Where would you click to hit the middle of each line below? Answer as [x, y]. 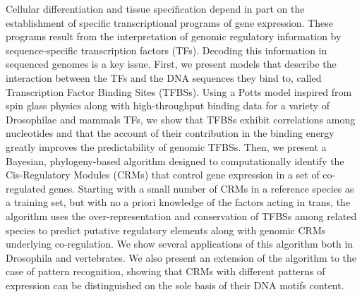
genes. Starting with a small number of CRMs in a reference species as [201, 188]
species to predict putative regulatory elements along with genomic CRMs [166, 230]
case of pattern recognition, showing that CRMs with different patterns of [165, 271]
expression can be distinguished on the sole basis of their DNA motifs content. [175, 285]
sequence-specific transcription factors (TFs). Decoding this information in [167, 50]
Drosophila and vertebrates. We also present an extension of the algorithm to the [181, 257]
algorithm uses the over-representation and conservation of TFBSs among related [181, 216]
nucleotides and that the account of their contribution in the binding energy [170, 133]
